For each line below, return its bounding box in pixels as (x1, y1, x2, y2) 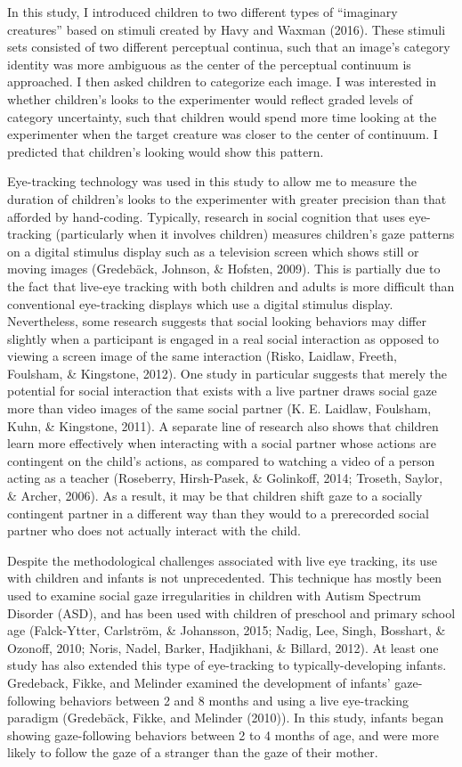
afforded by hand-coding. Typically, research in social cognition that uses (7, 207, 405, 225)
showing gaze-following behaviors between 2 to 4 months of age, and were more (7, 725, 439, 744)
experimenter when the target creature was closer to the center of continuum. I (7, 125, 438, 143)
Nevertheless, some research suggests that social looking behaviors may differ (7, 312, 426, 330)
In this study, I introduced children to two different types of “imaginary (7, 3, 398, 20)
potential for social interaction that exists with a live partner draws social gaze (7, 381, 437, 400)
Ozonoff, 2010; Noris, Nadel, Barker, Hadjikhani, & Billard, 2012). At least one (7, 638, 439, 657)
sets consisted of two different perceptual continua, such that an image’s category (7, 37, 450, 56)
